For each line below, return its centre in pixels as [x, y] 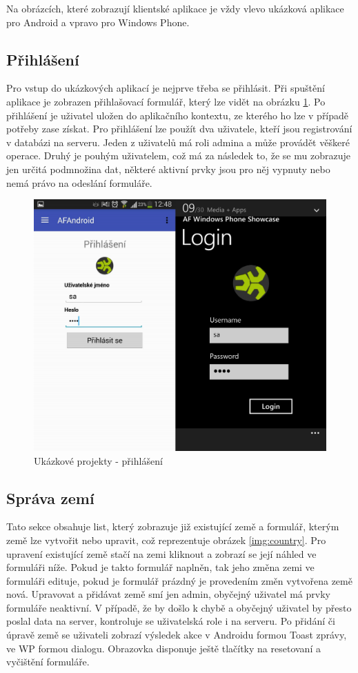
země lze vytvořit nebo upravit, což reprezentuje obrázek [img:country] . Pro [166, 540]
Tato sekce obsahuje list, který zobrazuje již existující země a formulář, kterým [173, 526]
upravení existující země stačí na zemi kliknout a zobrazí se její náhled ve [161, 553]
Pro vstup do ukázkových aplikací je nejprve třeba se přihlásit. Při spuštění [166, 88]
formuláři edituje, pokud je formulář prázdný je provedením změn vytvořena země [179, 580]
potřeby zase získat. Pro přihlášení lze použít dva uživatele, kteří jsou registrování [179, 129]
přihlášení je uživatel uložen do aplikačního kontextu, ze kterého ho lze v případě [178, 115]
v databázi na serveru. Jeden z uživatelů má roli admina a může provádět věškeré [178, 142]
